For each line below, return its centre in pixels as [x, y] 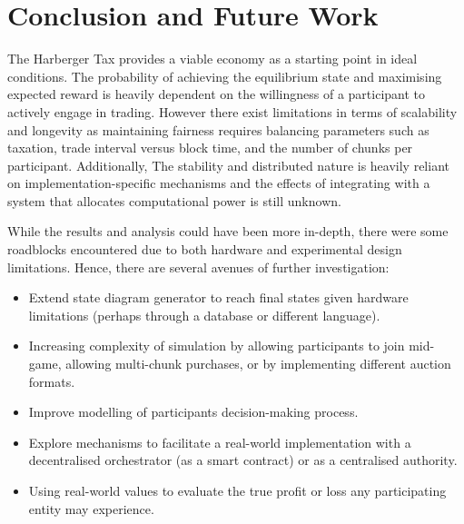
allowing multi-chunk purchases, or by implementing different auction [258, 364]
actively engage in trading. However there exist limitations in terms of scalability [232, 111]
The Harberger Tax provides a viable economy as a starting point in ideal [212, 59]
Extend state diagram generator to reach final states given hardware [218, 297]
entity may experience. [91, 508]
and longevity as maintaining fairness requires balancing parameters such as [218, 129]
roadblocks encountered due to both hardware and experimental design [205, 249]
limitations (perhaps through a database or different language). [204, 315]
